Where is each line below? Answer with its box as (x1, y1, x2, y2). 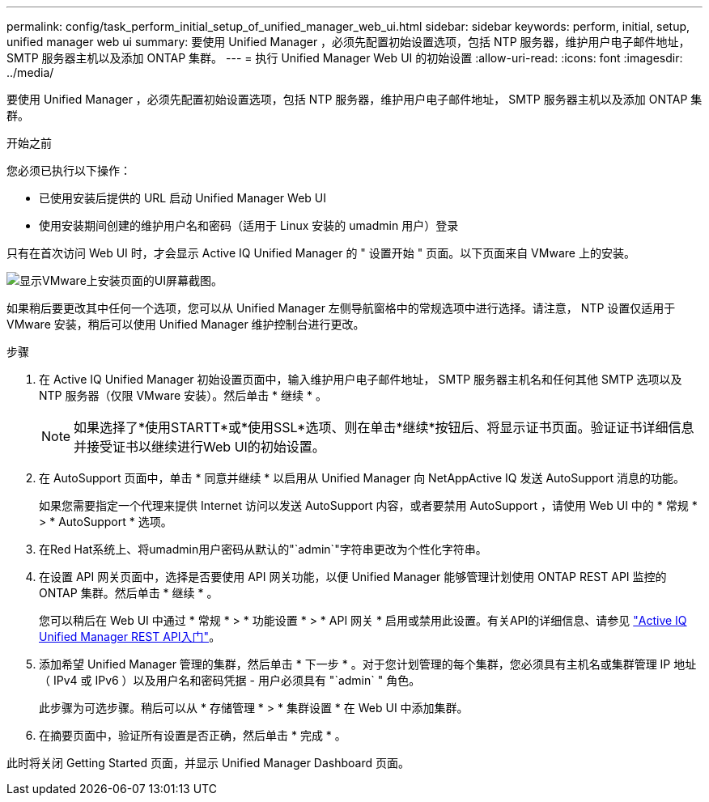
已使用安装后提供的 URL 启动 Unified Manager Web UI (39, 191, 327, 205)
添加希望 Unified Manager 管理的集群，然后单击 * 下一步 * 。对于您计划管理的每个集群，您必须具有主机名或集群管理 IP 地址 (39, 657, 697, 671)
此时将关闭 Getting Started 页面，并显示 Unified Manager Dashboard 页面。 (6, 756, 410, 770)
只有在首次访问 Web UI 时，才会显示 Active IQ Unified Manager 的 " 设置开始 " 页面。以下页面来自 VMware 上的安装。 (6, 246, 635, 260)
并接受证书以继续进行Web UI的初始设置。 (74, 439, 325, 455)
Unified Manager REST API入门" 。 (39, 630, 221, 643)
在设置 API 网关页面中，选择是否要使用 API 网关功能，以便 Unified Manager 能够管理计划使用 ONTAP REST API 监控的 (39, 570, 667, 583)
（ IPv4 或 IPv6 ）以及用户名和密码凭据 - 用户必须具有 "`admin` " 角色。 (39, 673, 421, 687)
